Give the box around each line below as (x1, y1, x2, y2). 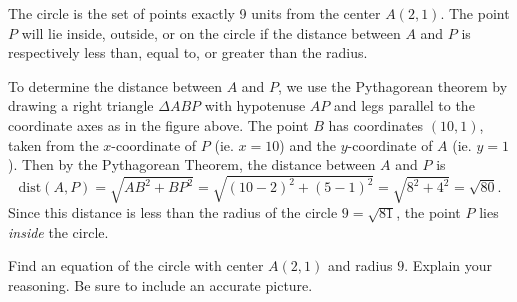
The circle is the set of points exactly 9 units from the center (8, 3, 381, 23)
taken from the (8, 134, 99, 155)
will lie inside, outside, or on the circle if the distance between (21, 22, 401, 43)
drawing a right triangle (8, 95, 154, 116)
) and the (279, 134, 337, 155)
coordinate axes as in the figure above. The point (8, 114, 309, 135)
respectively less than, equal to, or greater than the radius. (8, 42, 368, 63)
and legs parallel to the (333, 95, 475, 116)
